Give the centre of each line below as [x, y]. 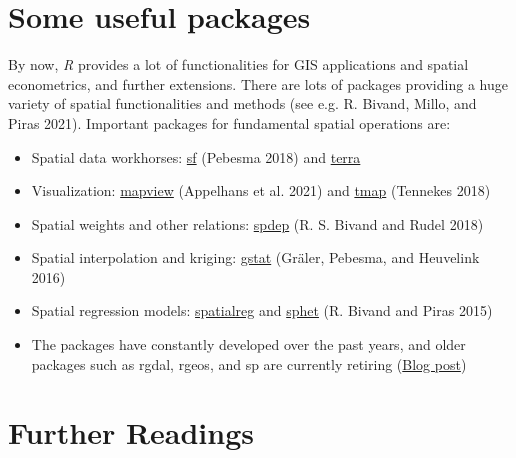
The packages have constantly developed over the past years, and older [248, 344]
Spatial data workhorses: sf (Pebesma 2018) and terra [196, 156]
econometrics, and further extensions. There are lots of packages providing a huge [258, 83]
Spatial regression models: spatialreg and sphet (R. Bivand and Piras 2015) [262, 310]
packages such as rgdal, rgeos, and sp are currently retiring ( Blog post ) [249, 363]
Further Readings [131, 432]
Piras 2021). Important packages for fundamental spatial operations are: [229, 122]
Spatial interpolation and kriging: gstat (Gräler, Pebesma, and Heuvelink [255, 257]
